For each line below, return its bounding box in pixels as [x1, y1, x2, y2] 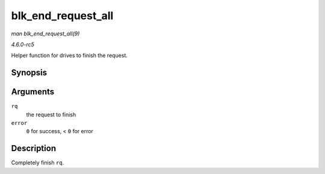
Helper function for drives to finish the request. [11, 52, 128, 59]
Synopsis [11, 68, 48, 78]
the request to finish [26, 111, 76, 118]
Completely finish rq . [11, 159, 64, 166]
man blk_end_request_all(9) [11, 30, 80, 37]
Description [11, 143, 57, 154]
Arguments [11, 87, 55, 97]
